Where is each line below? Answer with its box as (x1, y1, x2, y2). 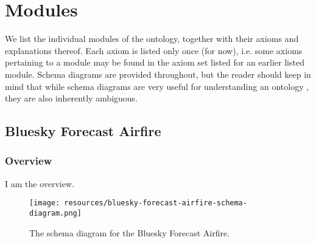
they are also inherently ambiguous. (5, 92, 138, 104)
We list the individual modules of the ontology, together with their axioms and (5, 32, 299, 45)
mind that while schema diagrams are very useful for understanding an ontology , (5, 80, 309, 92)
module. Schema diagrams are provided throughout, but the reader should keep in (5, 67, 311, 80)
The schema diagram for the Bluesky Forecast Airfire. (29, 226, 230, 239)
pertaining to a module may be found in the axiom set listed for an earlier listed (5, 56, 304, 69)
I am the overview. (5, 177, 74, 190)
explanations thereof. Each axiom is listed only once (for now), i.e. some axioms (5, 44, 303, 56)
